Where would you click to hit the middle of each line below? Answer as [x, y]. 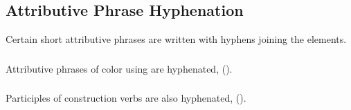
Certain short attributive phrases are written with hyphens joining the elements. [176, 39]
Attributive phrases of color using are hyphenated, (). [119, 68]
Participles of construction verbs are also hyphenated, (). [126, 98]
